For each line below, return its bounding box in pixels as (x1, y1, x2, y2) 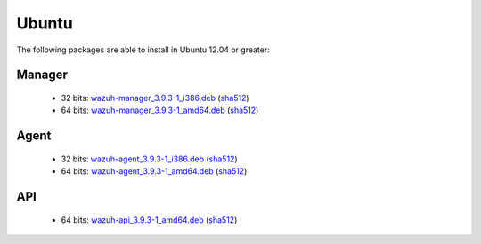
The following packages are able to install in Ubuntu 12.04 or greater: (16, 44, 271, 55)
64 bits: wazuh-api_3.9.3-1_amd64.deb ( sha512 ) (61, 214, 238, 225)
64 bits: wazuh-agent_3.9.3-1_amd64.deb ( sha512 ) (61, 166, 248, 177)
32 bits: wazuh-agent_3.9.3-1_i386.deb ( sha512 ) (61, 153, 238, 164)
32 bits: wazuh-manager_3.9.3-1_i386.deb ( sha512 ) (61, 92, 249, 103)
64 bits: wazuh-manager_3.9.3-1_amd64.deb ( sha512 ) (61, 105, 259, 115)
